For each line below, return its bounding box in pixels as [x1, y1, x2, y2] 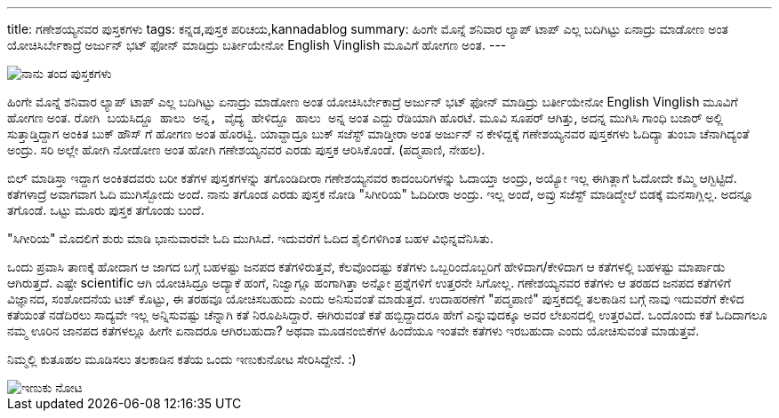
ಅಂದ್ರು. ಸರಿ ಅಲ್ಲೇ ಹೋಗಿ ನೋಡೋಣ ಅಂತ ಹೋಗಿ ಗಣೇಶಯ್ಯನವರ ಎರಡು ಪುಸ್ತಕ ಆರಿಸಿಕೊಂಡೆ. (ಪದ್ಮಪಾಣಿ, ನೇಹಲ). [7, 142, 486, 157]
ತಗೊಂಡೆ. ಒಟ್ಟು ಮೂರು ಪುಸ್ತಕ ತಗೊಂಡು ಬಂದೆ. [7, 202, 205, 217]
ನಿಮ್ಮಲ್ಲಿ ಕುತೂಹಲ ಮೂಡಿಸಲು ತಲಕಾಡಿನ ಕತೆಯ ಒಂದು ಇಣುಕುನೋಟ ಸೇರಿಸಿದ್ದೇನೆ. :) [7, 351, 357, 367]
